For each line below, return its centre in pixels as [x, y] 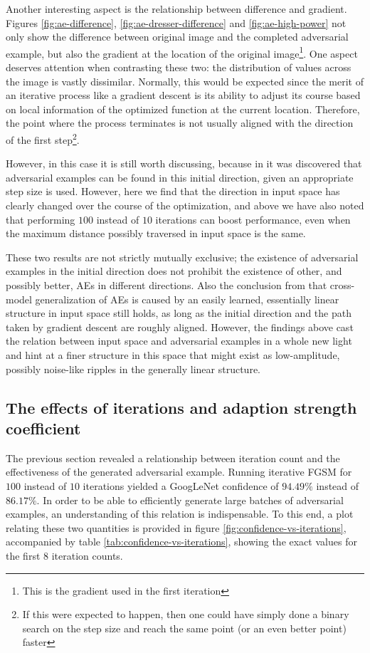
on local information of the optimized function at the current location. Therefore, [183, 109]
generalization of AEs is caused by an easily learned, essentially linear [187, 299]
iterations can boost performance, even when [253, 219]
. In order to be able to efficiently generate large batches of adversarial [190, 500]
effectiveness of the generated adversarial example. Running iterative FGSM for [179, 472]
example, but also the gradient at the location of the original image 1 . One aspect [182, 52]
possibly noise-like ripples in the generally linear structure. [133, 369]
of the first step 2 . [43, 139]
